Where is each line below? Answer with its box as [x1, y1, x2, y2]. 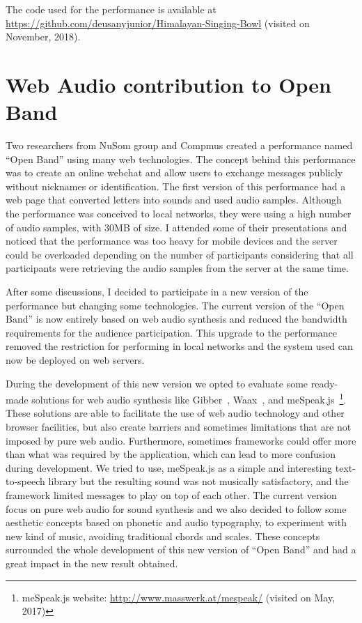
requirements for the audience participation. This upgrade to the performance [6, 325, 338, 339]
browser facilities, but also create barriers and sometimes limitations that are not [6, 420, 352, 434]
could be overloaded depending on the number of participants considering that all [6, 247, 354, 261]
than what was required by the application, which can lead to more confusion [6, 447, 336, 461]
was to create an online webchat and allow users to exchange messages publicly [6, 165, 343, 180]
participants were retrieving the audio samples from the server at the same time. [6, 261, 349, 275]
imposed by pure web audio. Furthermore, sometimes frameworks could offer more [6, 433, 356, 447]
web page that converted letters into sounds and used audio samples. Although [6, 192, 342, 207]
